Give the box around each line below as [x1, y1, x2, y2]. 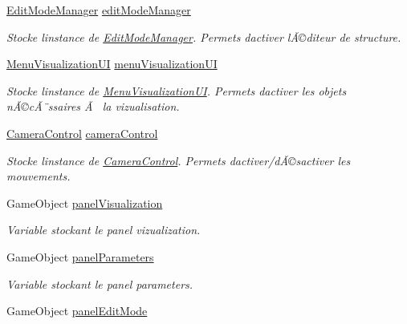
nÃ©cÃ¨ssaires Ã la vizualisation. [6, 98, 180, 115]
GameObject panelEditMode [6, 302, 148, 319]
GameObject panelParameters [6, 248, 154, 265]
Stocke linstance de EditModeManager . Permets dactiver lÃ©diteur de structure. [6, 28, 401, 45]
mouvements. [6, 168, 71, 184]
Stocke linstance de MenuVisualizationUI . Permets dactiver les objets [6, 82, 347, 99]
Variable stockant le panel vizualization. [6, 221, 201, 238]
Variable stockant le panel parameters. [6, 275, 193, 292]
